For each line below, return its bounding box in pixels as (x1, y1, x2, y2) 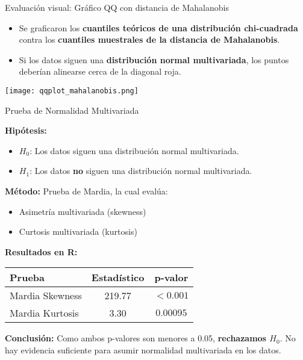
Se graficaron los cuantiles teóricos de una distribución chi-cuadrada (19, 21, 298, 34)
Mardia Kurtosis (10, 306, 79, 320)
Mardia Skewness (10, 288, 82, 303)
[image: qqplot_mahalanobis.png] (5, 86, 139, 95)
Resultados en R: (5, 245, 78, 258)
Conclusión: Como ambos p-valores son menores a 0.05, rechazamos (5, 332, 266, 344)
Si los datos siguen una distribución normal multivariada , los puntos (19, 53, 289, 66)
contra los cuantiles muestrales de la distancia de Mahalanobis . (19, 33, 280, 46)
